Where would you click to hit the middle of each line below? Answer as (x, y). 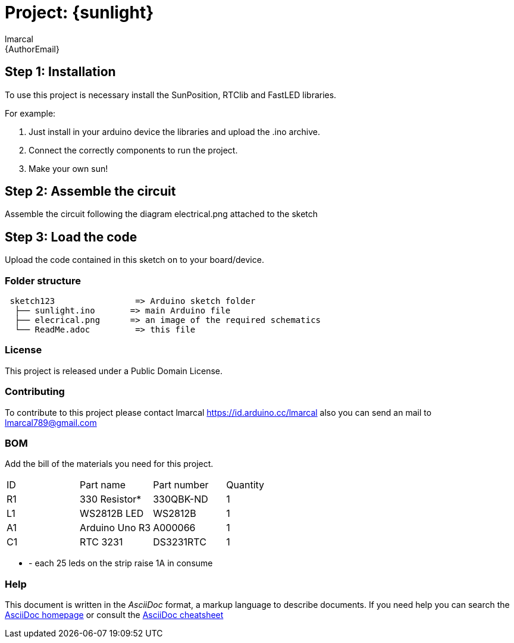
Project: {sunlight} (79, 12)
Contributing (35, 392)
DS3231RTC (180, 542)
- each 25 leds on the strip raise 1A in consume (121, 563)
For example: (30, 113)
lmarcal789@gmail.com (51, 422)
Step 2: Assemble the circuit (90, 192)
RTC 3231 (101, 542)
